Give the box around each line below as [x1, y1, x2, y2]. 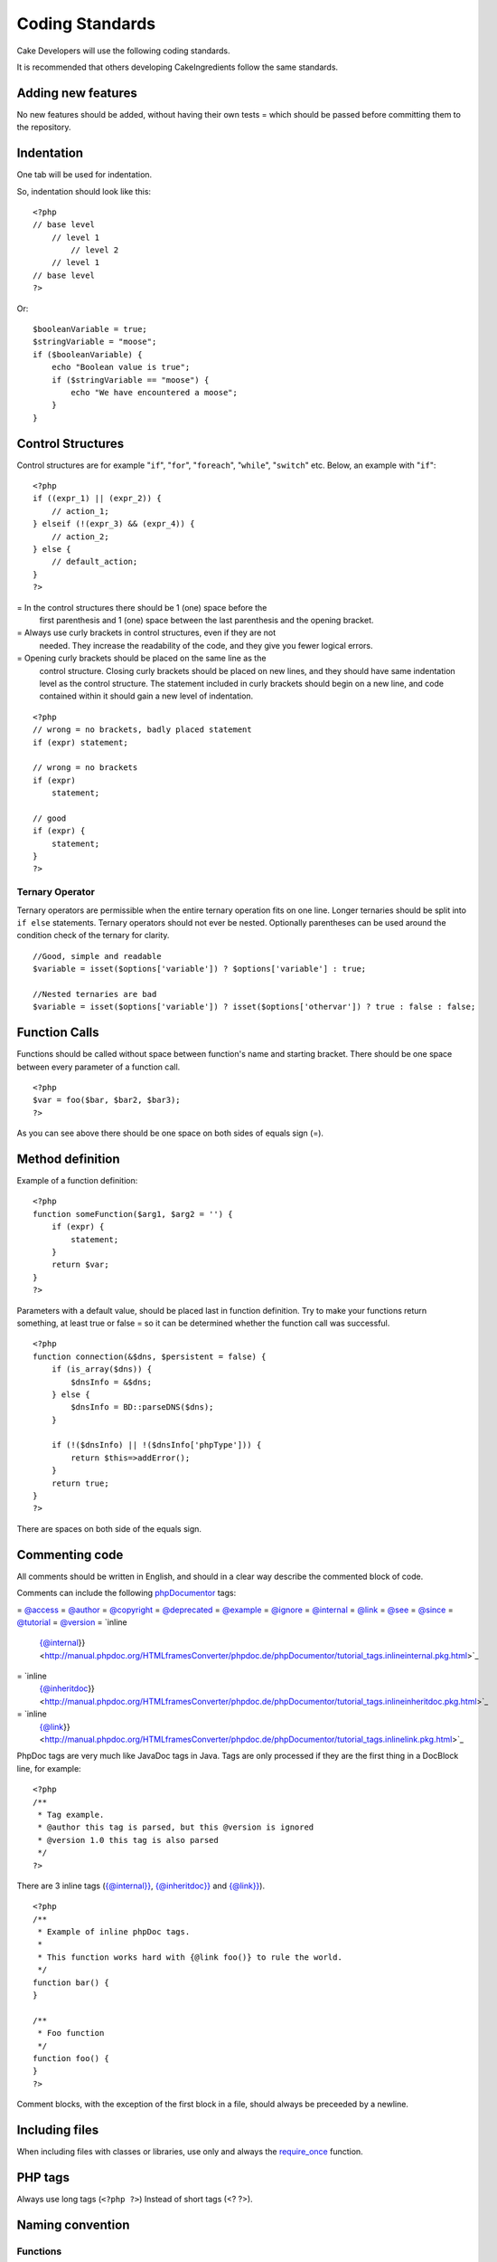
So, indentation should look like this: [16, 185, 152, 196]
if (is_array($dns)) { [51, 1364, 153, 1374]
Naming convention [16, 2217, 130, 2232]
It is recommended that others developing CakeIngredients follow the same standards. [16, 62, 339, 72]
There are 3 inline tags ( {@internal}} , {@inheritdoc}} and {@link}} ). [16, 1880, 266, 1891]
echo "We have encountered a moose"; [70, 387, 239, 397]
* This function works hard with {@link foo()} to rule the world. [37, 1952, 342, 1963]
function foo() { [33, 2054, 109, 2063]
